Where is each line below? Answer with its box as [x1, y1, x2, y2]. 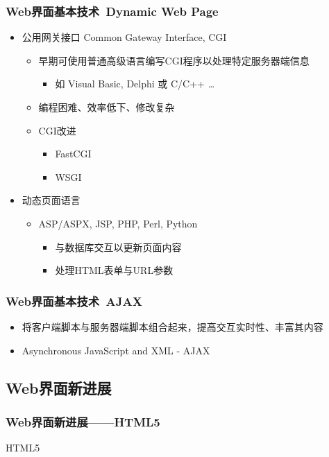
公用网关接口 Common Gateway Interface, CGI [22, 30, 227, 44]
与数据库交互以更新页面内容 [55, 239, 182, 254]
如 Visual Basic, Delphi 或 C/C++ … [55, 76, 215, 91]
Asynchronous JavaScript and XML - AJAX [22, 343, 210, 357]
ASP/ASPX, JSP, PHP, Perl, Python [38, 216, 198, 230]
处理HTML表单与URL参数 [55, 263, 174, 277]
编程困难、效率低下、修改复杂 [38, 100, 175, 114]
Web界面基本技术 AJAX [6, 292, 142, 309]
